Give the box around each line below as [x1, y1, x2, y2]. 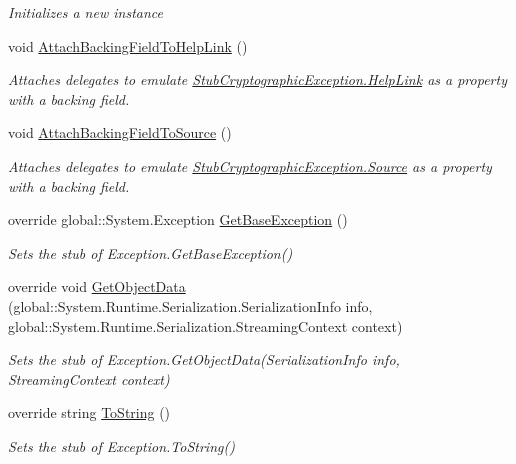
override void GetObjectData [8, 276, 186, 297]
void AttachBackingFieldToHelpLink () [8, 35, 248, 56]
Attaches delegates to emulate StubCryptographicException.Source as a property [8, 155, 492, 176]
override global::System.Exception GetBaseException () [8, 209, 348, 230]
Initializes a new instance [8, 2, 163, 22]
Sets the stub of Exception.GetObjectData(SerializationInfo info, [8, 349, 400, 370]
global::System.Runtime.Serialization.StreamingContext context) [8, 315, 403, 336]
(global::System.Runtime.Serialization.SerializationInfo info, [8, 295, 373, 316]
